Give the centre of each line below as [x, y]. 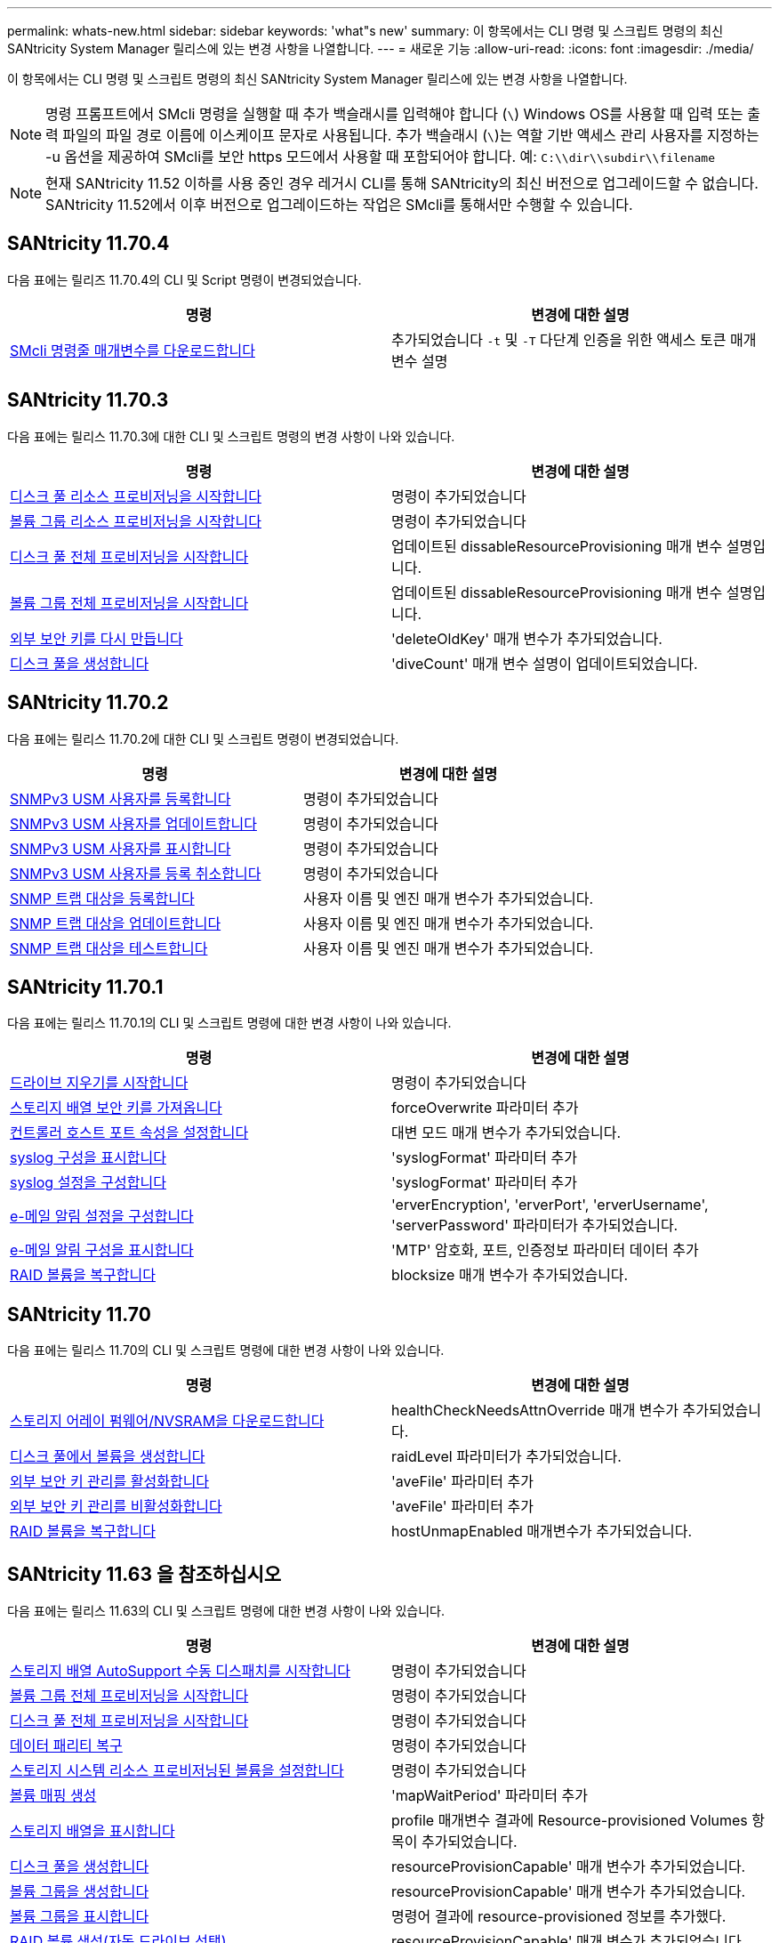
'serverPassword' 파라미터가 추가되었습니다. [535, 1225]
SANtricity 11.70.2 [88, 703]
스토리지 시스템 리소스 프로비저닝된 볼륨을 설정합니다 [177, 1771]
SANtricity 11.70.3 [88, 400]
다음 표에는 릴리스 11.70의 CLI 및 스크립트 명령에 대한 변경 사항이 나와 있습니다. [226, 1350]
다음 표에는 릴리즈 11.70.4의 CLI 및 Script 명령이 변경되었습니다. [185, 279]
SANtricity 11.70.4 [88, 244]
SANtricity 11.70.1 [85, 987]
